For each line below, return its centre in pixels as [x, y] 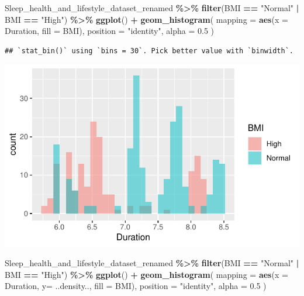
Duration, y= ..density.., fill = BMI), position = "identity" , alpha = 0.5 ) [136, 286]
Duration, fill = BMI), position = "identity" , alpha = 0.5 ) [109, 31]
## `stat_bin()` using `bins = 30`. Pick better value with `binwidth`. [149, 51]
